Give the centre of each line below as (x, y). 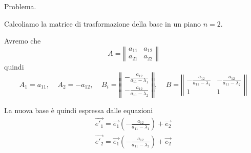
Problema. (20, 6)
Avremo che (23, 41)
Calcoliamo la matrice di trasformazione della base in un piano (103, 23)
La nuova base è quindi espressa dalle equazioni (79, 110)
